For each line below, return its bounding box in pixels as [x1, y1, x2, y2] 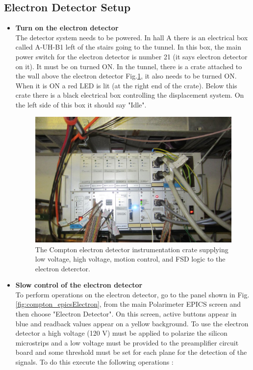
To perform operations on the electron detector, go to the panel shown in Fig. [15, 289, 250, 299]
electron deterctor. [35, 263, 90, 273]
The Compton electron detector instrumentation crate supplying [35, 244, 228, 254]
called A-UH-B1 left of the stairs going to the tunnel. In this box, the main [15, 42, 241, 52]
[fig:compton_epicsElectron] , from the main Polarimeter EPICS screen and [15, 299, 241, 309]
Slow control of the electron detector [15, 280, 143, 290]
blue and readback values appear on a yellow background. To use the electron [15, 318, 249, 328]
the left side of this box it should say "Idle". [15, 99, 147, 109]
